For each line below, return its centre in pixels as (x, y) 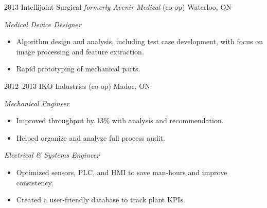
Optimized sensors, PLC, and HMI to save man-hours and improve (122, 172)
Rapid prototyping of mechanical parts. (78, 69)
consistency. (35, 182)
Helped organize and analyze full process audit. (91, 137)
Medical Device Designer (43, 24)
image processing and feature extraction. (80, 51)
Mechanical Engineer (37, 103)
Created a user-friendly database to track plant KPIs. (101, 200)
